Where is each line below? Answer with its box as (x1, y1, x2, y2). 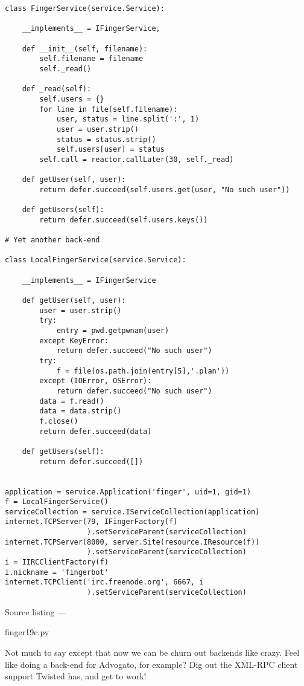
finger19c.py (5, 626, 49, 638)
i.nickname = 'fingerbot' (5, 568, 109, 577)
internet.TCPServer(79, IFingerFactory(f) (5, 517, 178, 526)
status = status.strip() (56, 135, 156, 144)
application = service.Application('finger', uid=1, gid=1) (5, 487, 252, 496)
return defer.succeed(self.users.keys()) (39, 215, 208, 224)
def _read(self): (22, 85, 92, 94)
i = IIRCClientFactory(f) (5, 558, 109, 567)
